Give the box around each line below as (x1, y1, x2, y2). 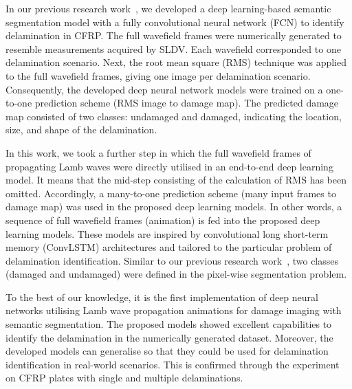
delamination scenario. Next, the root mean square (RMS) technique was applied (5, 55, 346, 69)
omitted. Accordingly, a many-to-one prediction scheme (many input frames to (5, 186, 336, 200)
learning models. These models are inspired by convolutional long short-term (5, 226, 329, 241)
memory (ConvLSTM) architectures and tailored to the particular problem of (5, 240, 332, 254)
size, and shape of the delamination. (5, 122, 157, 137)
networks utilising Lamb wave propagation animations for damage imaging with (5, 303, 342, 318)
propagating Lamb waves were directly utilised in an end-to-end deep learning (5, 159, 333, 173)
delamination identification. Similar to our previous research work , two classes (5, 253, 339, 267)
